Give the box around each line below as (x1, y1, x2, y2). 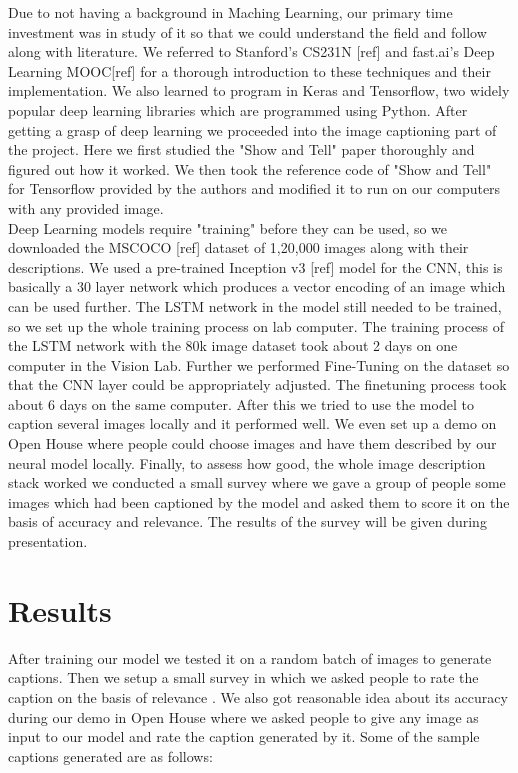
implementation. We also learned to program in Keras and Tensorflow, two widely (8, 80, 510, 101)
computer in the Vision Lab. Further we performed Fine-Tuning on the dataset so (8, 354, 510, 375)
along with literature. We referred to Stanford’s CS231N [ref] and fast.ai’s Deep (8, 41, 495, 62)
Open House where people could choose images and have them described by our (8, 433, 497, 454)
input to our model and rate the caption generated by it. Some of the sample (8, 726, 480, 747)
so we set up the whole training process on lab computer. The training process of (8, 315, 505, 336)
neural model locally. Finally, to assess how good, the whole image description (8, 452, 486, 473)
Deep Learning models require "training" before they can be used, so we (8, 217, 448, 238)
